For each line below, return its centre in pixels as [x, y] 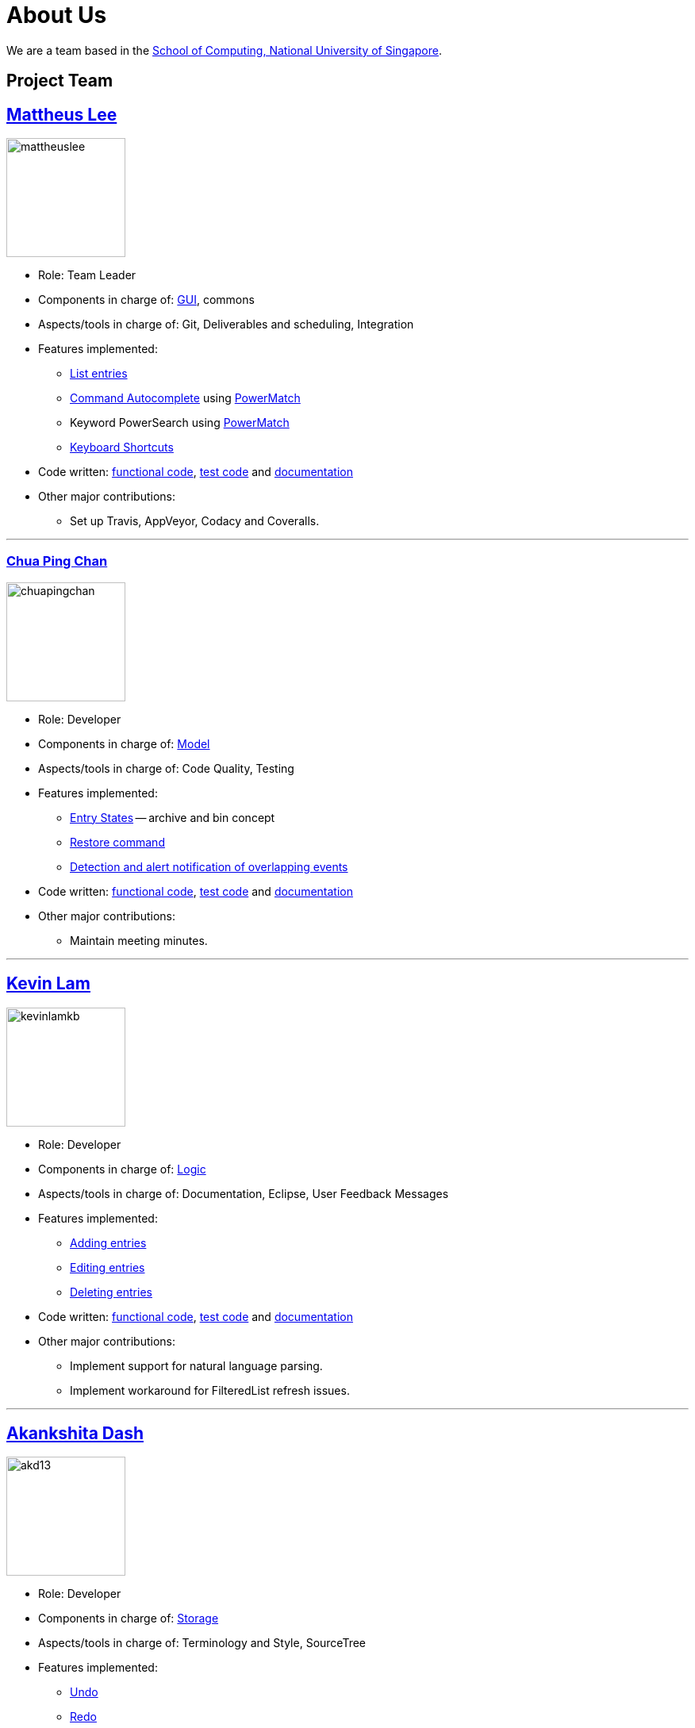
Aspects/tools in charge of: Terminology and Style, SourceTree [202, 1643]
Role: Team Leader [87, 275]
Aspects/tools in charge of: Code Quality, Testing [166, 768]
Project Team [60, 81]
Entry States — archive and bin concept [173, 817]
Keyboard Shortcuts [122, 447]
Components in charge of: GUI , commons [146, 300]
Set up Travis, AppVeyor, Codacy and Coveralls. [195, 521]
